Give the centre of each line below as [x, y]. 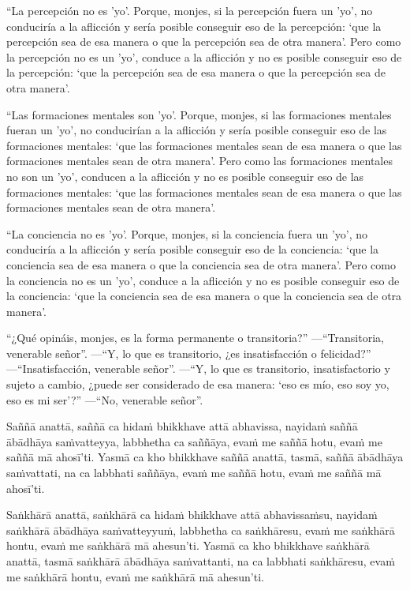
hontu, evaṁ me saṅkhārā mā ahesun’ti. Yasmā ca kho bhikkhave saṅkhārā [188, 545]
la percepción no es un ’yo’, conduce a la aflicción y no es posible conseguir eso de [204, 56]
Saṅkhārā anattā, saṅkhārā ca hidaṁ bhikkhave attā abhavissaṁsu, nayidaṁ [192, 515]
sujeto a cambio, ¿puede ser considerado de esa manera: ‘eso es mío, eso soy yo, [198, 384]
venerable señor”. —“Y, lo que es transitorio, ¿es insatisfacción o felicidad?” [189, 353]
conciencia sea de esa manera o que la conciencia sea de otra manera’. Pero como [201, 264]
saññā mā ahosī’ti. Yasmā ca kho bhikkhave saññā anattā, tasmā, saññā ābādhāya [205, 457]
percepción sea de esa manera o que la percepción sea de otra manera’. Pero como [204, 41]
